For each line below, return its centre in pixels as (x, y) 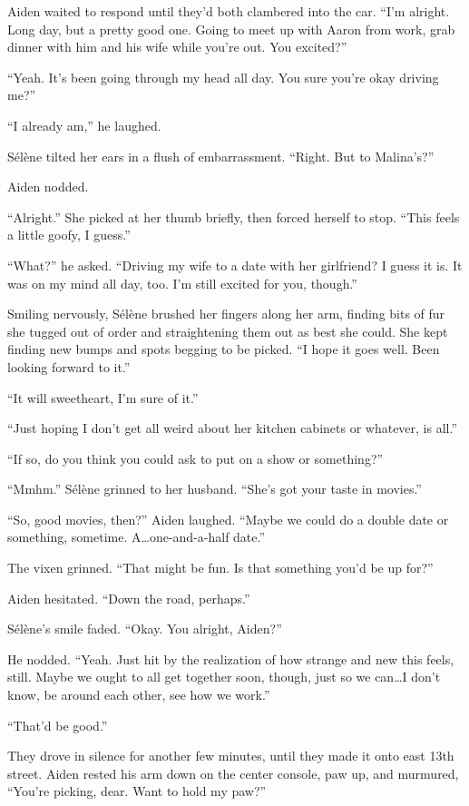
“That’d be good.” (58, 725)
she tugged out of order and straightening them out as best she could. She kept (228, 331)
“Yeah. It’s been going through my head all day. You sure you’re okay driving (223, 77)
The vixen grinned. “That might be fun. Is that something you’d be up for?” (220, 568)
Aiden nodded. (48, 187)
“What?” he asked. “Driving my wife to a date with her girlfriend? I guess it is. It (235, 265)
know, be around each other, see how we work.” (139, 695)
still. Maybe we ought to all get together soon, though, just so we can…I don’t (224, 677)
